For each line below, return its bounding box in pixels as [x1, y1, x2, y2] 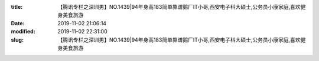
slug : [11, 36, 24, 43]
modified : [11, 28, 35, 35]
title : [11, 4, 23, 10]
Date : [11, 19, 25, 26]
